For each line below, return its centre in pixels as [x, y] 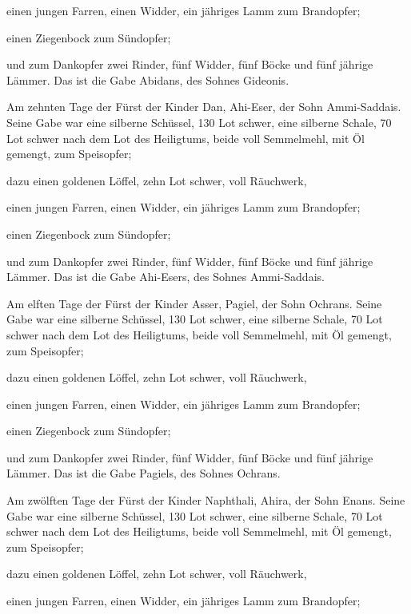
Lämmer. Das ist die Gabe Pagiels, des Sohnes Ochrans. [144, 473]
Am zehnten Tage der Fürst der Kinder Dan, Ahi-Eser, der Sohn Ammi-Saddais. [204, 107]
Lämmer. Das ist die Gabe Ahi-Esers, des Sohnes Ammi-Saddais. [166, 277]
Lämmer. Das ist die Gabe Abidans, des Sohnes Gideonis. [148, 79]
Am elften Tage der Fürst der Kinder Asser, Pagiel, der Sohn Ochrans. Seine [194, 303]
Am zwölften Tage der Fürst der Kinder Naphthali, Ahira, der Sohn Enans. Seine [206, 500]
